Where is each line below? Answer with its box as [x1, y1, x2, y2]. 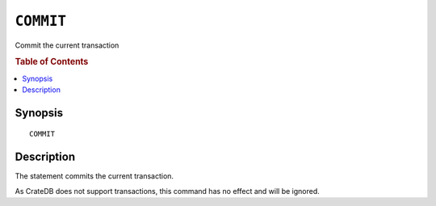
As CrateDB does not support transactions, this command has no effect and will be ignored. [15, 186, 321, 195]
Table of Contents [15, 57, 89, 68]
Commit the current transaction [15, 40, 119, 50]
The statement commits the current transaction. [15, 171, 174, 181]
